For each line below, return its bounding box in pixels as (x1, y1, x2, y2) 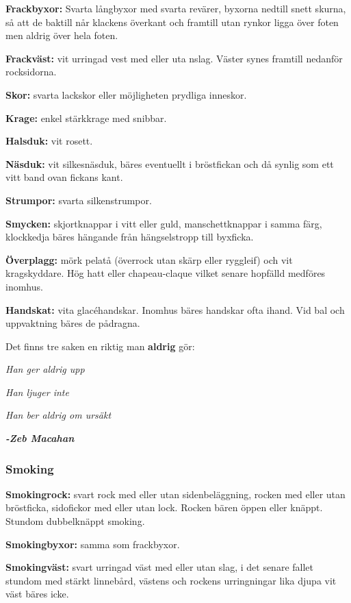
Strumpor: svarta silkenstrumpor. (5, 193, 152, 207)
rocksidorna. (5, 64, 57, 79)
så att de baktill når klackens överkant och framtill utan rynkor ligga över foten (5, 14, 339, 29)
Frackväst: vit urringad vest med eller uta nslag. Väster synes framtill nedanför (5, 51, 343, 65)
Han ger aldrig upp (5, 362, 85, 376)
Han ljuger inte (5, 384, 69, 399)
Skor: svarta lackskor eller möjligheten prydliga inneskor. (5, 87, 247, 101)
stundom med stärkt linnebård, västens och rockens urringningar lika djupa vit (5, 573, 337, 587)
